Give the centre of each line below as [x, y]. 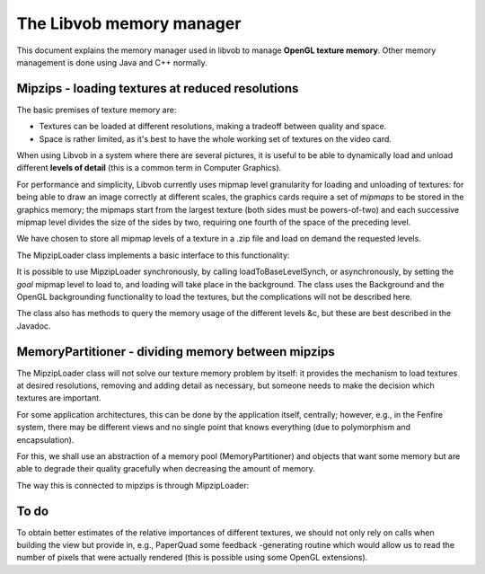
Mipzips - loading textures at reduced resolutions [158, 88]
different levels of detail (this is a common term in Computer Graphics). [149, 168]
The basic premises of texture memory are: [97, 110]
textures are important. [59, 398]
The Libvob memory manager [129, 23]
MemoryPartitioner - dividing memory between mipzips [176, 352]
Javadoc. [34, 326]
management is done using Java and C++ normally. [112, 62]
